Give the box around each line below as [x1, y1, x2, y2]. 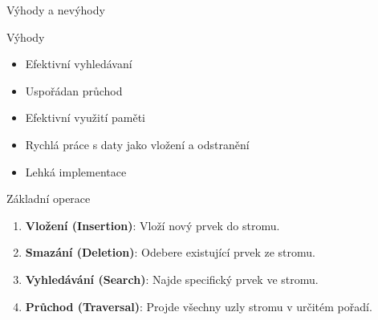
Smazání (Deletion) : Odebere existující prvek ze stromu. [25, 244, 315, 261]
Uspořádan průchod [25, 82, 123, 99]
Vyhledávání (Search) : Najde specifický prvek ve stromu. [25, 270, 319, 287]
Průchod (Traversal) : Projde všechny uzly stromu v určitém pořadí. [25, 298, 372, 314]
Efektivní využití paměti [25, 109, 145, 126]
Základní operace [6, 190, 91, 207]
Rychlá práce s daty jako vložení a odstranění [25, 136, 250, 152]
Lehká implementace [25, 163, 127, 180]
